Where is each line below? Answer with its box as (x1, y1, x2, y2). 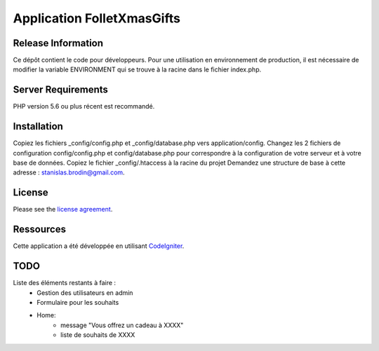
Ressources (13, 223, 67, 235)
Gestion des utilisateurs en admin (36, 288, 133, 297)
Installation (13, 121, 63, 132)
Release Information (13, 37, 104, 49)
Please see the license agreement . (13, 205, 113, 214)
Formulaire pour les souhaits (36, 298, 119, 306)
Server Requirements (13, 84, 109, 96)
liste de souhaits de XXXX (60, 331, 135, 339)
